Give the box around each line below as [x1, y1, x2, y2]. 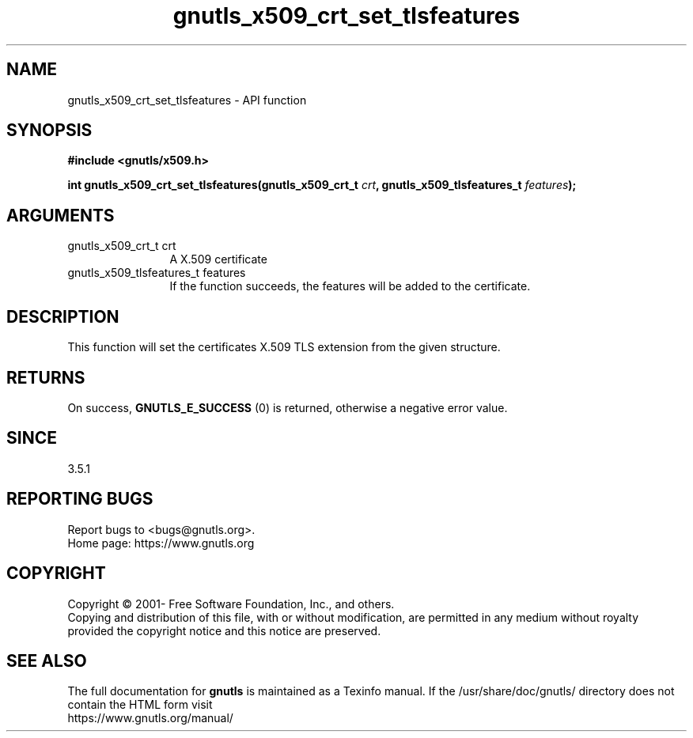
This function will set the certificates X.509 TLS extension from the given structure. [67, 340, 501, 354]
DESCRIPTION [6, 306, 119, 327]
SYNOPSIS [6, 120, 93, 141]
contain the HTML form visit [67, 698, 213, 712]
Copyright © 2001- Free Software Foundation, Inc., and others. [67, 596, 395, 611]
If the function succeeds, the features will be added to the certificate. [169, 279, 531, 293]
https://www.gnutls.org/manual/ [67, 711, 233, 725]
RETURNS [6, 367, 85, 388]
